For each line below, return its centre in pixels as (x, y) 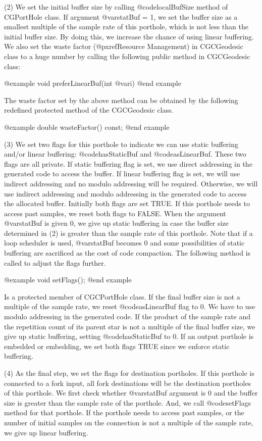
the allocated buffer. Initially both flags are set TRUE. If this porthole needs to (127, 203)
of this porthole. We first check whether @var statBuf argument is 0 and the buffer (131, 393)
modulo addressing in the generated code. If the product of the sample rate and (127, 316)
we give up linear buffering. (46, 432)
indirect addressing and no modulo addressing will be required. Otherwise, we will (131, 183)
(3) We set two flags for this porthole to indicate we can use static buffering (121, 144)
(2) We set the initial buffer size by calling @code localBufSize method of (116, 7)
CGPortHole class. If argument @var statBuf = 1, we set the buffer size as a (121, 16)
